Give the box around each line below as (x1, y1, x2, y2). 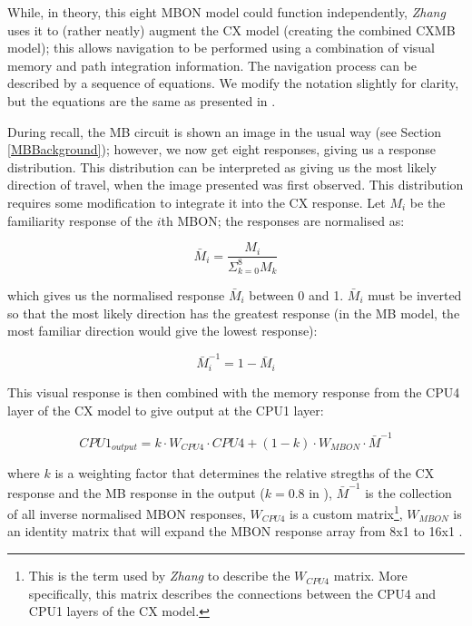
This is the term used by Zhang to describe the (28, 566, 290, 585)
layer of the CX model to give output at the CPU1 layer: (7, 400, 324, 419)
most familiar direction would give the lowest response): (7, 321, 318, 340)
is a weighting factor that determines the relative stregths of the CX (54, 464, 435, 483)
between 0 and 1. (249, 285, 344, 304)
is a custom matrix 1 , (290, 502, 403, 523)
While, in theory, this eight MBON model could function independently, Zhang (7, 3, 446, 21)
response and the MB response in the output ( (7, 483, 265, 502)
